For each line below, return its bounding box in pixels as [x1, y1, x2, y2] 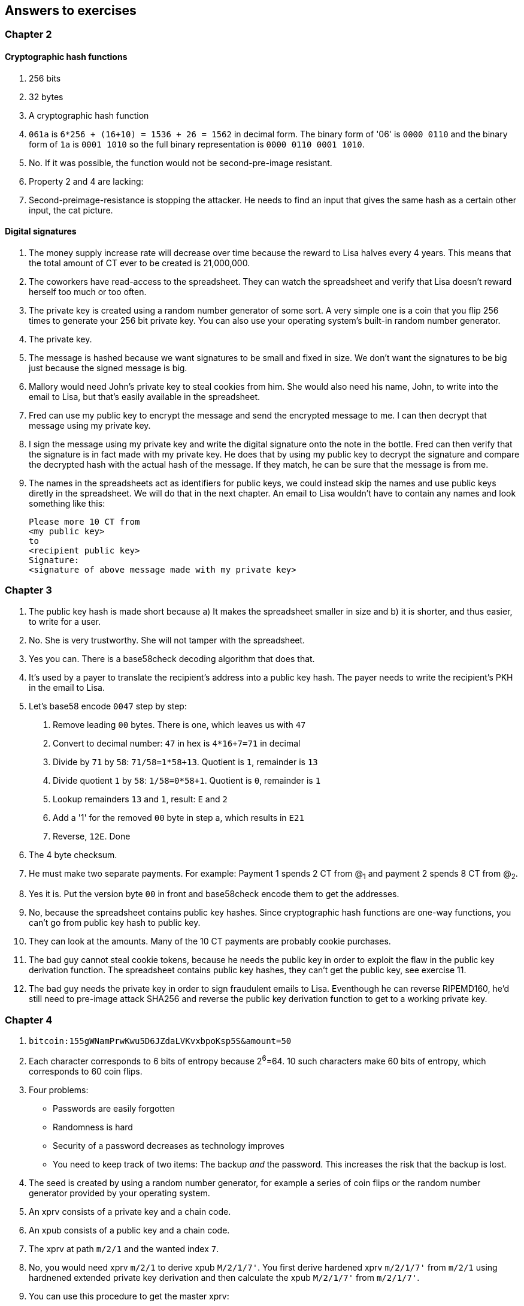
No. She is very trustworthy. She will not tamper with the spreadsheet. [29, 634, 305, 645]
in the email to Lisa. [29, 682, 105, 693]
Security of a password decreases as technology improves [53, 1140, 284, 1151]
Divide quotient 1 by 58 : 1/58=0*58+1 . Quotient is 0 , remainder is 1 [53, 775, 321, 786]
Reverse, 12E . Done [53, 830, 131, 841]
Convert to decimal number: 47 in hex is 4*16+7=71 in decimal [53, 738, 301, 748]
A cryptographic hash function [29, 110, 149, 121]
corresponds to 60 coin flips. [29, 1066, 143, 1076]
